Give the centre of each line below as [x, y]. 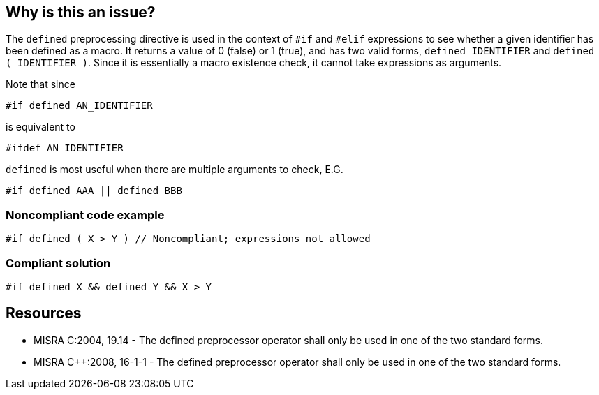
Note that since [40, 84]
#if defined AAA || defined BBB [94, 191]
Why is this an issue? [81, 12]
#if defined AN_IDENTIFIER [79, 106]
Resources [44, 313]
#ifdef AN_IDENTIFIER [65, 148]
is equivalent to [40, 127]
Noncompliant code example [85, 215]
